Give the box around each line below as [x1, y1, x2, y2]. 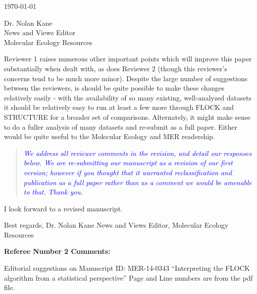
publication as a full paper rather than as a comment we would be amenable [23, 177, 252, 187]
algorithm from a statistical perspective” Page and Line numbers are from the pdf [4, 272, 253, 283]
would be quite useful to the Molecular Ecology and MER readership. [4, 131, 215, 142]
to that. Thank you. [23, 187, 83, 197]
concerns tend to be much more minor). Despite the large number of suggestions [4, 73, 248, 83]
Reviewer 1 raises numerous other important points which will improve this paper [4, 53, 252, 64]
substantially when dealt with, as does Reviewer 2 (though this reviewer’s [4, 63, 227, 73]
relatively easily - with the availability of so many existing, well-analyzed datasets [4, 92, 252, 102]
